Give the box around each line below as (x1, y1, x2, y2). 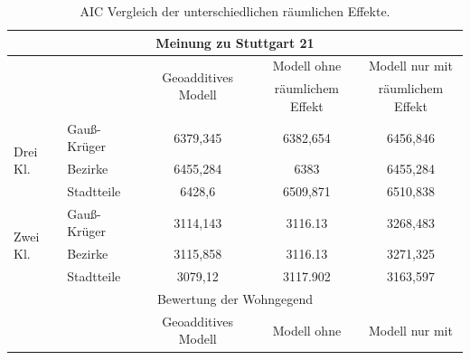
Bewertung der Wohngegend (156, 289, 314, 308)
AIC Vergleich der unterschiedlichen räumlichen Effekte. (80, 2, 390, 20)
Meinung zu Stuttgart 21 (155, 33, 315, 52)
